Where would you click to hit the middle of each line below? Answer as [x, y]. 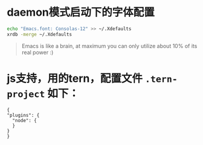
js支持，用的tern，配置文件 [75, 78]
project [26, 94]
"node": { [24, 120]
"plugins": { [23, 115]
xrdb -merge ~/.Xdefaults [39, 34]
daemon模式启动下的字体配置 [81, 12]
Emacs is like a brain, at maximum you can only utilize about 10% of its [109, 46]
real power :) [37, 52]
